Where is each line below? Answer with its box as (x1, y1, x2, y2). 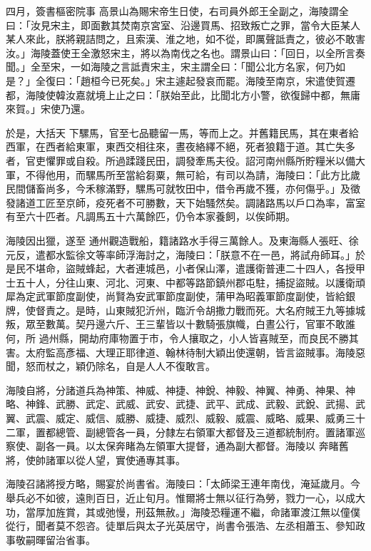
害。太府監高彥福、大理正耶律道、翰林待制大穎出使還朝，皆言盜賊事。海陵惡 (6, 344, 365, 359)
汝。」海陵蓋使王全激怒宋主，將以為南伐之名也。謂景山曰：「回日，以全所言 (6, 45, 355, 60)
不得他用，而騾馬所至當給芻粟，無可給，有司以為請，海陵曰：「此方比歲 (25, 167, 360, 182)
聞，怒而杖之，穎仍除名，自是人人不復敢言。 (6, 359, 215, 374)
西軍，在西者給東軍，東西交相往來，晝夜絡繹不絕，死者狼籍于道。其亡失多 (6, 139, 355, 154)
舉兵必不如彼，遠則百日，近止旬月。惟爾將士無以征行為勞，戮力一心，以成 (6, 490, 355, 505)
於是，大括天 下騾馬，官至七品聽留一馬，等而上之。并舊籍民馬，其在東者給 (6, 125, 359, 140)
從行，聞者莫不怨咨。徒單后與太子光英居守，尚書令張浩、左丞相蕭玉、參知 (6, 518, 355, 533)
